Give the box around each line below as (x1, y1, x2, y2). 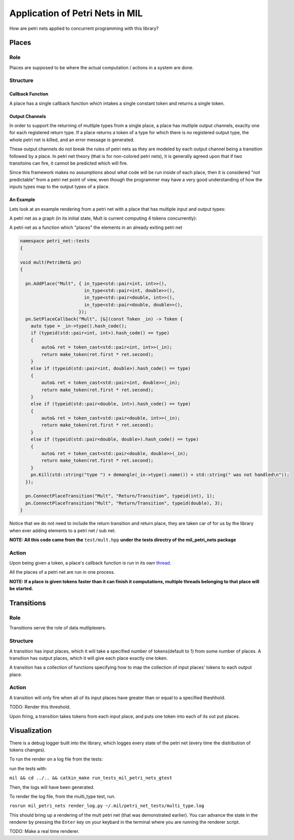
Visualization (9, 727, 52, 735)
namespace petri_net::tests (20, 238, 90, 244)
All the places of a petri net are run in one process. (9, 569, 115, 575)
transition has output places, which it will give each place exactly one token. (9, 655, 168, 661)
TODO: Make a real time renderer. (9, 828, 79, 834)
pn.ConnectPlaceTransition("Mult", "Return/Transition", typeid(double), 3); (25, 500, 223, 506)
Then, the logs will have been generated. (9, 784, 95, 790)
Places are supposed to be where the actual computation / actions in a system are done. (9, 64, 194, 70)
